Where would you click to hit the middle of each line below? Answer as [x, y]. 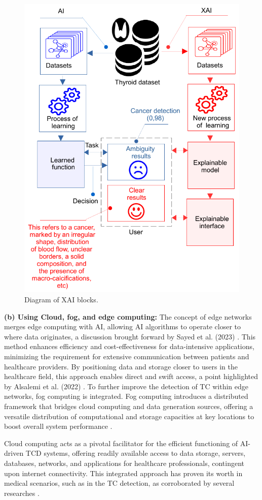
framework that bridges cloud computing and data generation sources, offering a [129, 406]
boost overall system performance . [58, 426]
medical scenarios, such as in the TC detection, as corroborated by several [119, 483]
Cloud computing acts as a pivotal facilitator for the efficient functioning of [121, 443]
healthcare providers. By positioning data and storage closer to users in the [121, 366]
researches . [22, 493]
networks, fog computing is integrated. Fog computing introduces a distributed [126, 396]
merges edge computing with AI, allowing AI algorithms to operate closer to [123, 326]
